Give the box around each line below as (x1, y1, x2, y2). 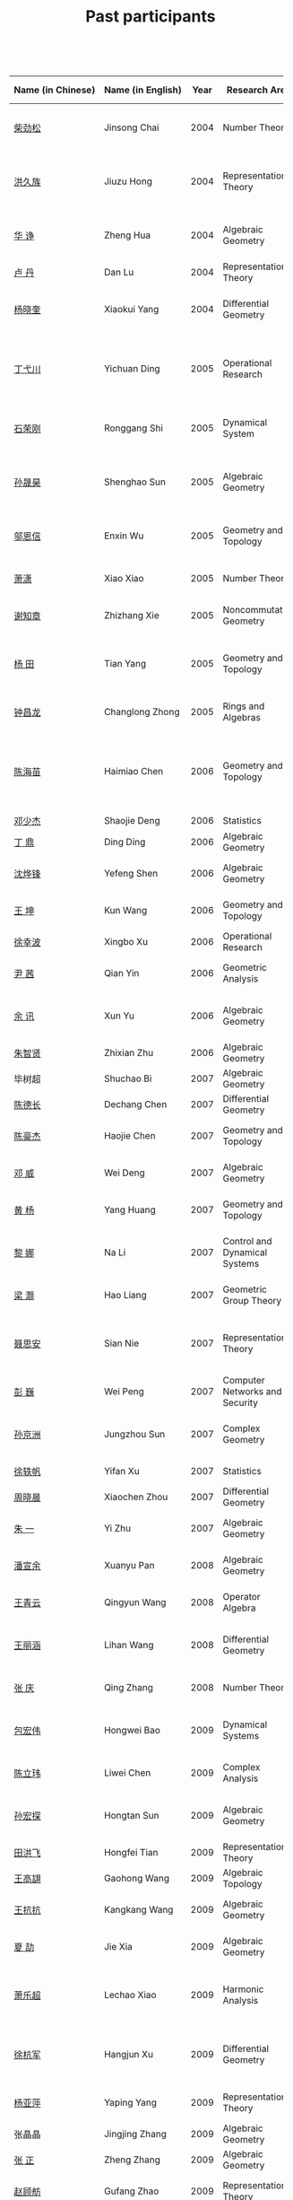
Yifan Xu (104, 1465, 141, 1478)
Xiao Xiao (104, 572, 145, 585)
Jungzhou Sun (104, 1428, 166, 1441)
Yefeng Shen (104, 868, 159, 880)
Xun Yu (104, 1009, 134, 1022)
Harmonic (222, 1983, 264, 1995)
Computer (222, 1375, 265, 1387)
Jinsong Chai (104, 121, 159, 134)
